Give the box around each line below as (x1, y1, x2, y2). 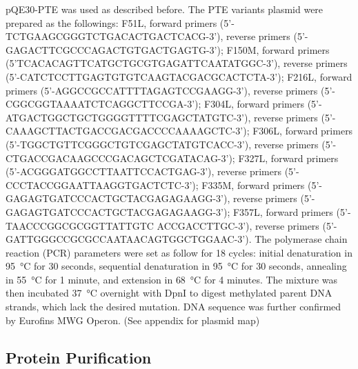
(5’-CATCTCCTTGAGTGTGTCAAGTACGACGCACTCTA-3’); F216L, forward (6, 69, 352, 83)
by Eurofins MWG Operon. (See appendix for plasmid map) (6, 312, 260, 327)
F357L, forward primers (232, 204, 333, 219)
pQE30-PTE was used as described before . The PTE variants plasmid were (6, 2, 324, 16)
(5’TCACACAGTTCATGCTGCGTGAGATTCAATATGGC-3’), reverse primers (6, 56, 348, 70)
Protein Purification (6, 346, 152, 368)
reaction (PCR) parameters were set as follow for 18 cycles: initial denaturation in (6, 245, 352, 259)
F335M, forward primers (201, 177, 305, 192)
